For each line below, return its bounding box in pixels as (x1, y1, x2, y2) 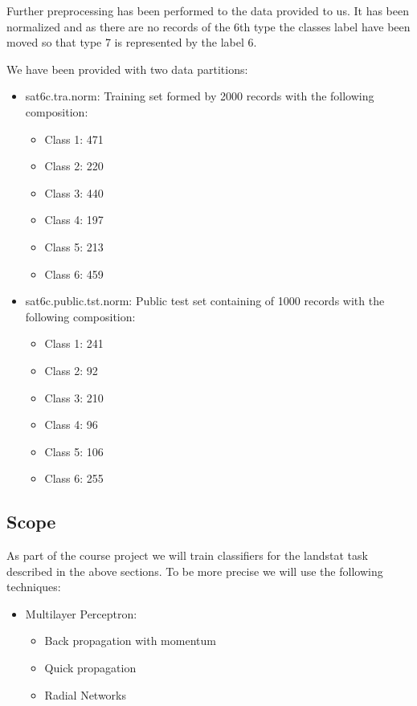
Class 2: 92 (44, 361, 98, 378)
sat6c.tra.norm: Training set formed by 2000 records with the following (25, 88, 374, 104)
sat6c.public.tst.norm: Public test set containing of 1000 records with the (25, 292, 385, 309)
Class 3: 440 (44, 184, 104, 201)
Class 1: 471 (44, 130, 104, 147)
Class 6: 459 (44, 265, 104, 282)
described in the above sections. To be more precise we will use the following (6, 562, 383, 579)
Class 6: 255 (44, 470, 104, 487)
